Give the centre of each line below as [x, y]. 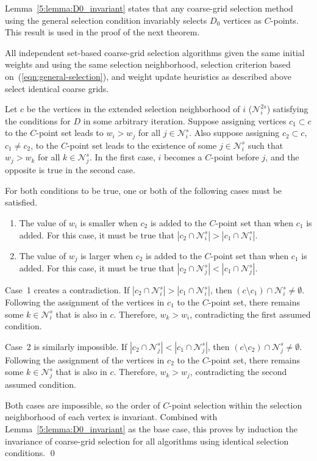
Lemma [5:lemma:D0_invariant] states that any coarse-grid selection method [149, 8]
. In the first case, [122, 157]
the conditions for [38, 120]
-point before [235, 157]
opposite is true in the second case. [70, 170]
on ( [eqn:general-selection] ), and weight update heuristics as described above [148, 76]
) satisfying [287, 109]
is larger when [107, 255]
